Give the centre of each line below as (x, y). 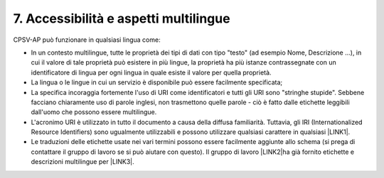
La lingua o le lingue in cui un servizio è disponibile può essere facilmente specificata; (157, 82)
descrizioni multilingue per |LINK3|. (82, 162)
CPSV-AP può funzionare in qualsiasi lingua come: (87, 40)
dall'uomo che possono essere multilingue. (94, 112)
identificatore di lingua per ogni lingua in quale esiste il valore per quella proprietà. (151, 72)
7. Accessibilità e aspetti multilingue (122, 18)
